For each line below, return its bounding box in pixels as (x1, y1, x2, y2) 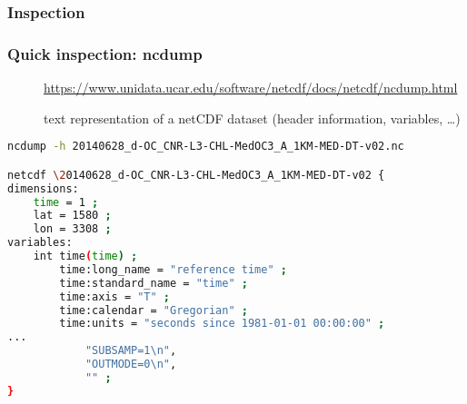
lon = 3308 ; (33, 222, 112, 236)
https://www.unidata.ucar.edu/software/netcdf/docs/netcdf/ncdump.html (44, 78, 458, 97)
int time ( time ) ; (33, 250, 138, 263)
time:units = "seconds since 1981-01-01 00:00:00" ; (59, 317, 385, 330)
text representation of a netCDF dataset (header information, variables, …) (44, 108, 461, 127)
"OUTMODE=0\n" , (84, 358, 177, 371)
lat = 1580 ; (33, 209, 112, 222)
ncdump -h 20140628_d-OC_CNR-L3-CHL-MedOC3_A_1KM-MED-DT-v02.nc (7, 140, 404, 153)
